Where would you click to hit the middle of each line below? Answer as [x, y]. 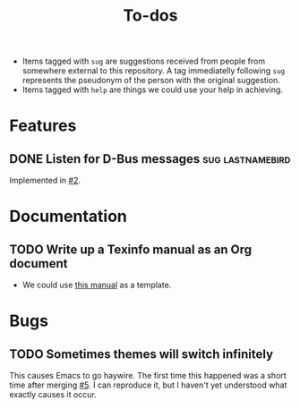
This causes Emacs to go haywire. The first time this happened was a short [148, 376]
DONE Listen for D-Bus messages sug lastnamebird [150, 159]
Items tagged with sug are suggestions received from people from [144, 61]
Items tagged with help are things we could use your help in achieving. [153, 89]
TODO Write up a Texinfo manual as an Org [131, 249]
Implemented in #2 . [45, 181]
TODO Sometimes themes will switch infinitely [141, 354]
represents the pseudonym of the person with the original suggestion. [151, 81]
